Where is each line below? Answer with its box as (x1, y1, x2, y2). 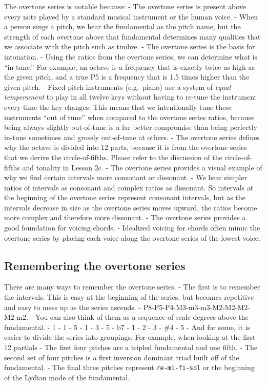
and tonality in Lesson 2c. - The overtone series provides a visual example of (22, 162, 262, 172)
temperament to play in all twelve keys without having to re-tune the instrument (4, 91, 257, 102)
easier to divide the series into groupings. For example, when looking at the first (4, 332, 256, 342)
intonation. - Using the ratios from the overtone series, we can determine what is (4, 51, 258, 62)
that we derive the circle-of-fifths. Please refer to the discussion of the (4, 151, 222, 162)
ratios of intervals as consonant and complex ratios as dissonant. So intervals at (4, 182, 254, 192)
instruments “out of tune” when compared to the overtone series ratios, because (4, 111, 255, 122)
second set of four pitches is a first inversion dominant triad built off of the (4, 352, 239, 362)
